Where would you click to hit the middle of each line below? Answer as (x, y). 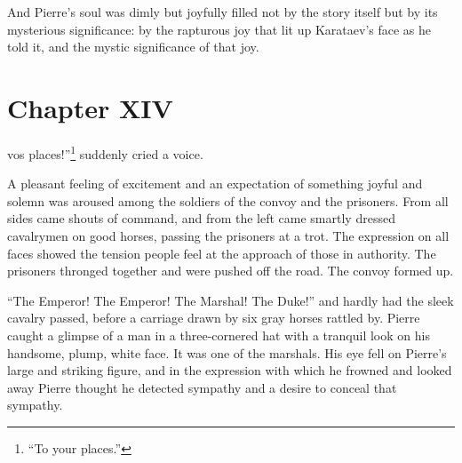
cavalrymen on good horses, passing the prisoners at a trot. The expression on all (228, 235)
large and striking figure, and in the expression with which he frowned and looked (230, 370)
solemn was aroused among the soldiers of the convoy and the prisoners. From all (228, 200)
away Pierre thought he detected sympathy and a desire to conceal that (202, 387)
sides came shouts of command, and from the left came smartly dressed (201, 218)
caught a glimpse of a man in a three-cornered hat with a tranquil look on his (219, 335)
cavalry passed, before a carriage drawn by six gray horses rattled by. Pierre (214, 318)
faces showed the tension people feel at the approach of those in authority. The (222, 253)
